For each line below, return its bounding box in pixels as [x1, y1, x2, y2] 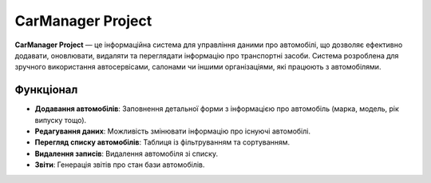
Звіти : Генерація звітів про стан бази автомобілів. [34, 160, 205, 169]
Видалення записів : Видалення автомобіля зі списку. [34, 149, 219, 158]
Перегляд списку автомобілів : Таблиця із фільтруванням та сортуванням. [34, 137, 291, 147]
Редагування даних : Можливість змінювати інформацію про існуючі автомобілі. [34, 126, 311, 136]
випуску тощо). [34, 115, 87, 125]
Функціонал [14, 83, 78, 97]
